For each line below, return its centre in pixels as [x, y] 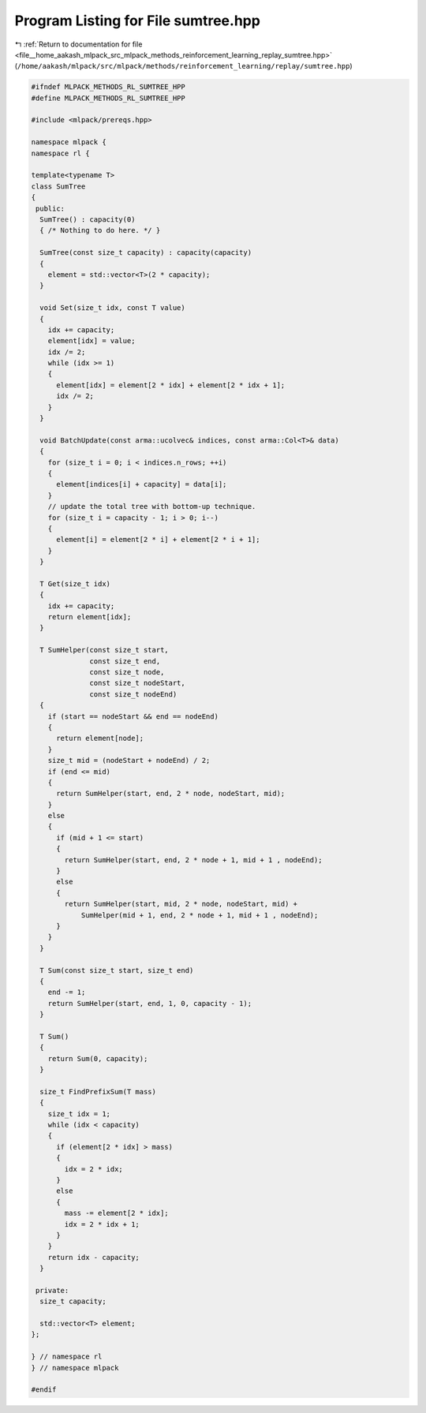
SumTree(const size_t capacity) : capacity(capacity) [146, 253]
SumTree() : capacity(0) [88, 220]
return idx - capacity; [93, 1257]
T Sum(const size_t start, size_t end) [117, 970]
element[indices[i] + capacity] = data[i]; [142, 484]
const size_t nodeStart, [137, 683]
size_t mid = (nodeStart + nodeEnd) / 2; [129, 761]
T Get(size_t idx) [75, 583]
